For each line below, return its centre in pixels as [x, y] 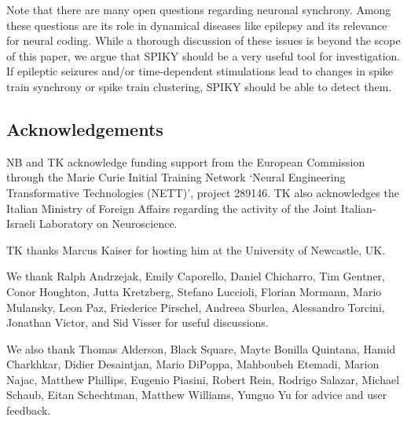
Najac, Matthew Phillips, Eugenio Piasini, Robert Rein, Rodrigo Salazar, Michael [203, 379]
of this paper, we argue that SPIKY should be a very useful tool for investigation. [203, 55]
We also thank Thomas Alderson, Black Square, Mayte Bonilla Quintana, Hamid [201, 348]
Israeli [21, 223]
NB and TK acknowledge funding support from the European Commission [186, 161]
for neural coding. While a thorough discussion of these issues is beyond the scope [203, 40]
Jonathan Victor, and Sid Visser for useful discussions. [137, 322]
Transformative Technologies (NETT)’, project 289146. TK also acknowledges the [203, 192]
